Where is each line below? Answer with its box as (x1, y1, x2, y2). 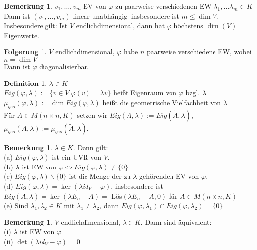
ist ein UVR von (52, 152, 101, 162)
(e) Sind (4, 200, 29, 210)
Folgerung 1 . (4, 46, 47, 57)
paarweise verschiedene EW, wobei (147, 46, 252, 57)
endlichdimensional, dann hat (76, 20, 165, 31)
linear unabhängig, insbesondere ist (73, 10, 179, 21)
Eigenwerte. (4, 30, 40, 40)
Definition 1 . (4, 78, 47, 88)
